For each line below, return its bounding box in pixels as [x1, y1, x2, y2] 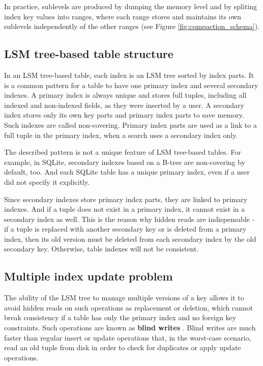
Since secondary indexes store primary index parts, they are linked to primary [4, 193, 248, 204]
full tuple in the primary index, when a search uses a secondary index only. [4, 129, 238, 140]
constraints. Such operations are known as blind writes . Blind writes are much [4, 322, 256, 333]
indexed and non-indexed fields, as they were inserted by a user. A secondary [4, 99, 244, 110]
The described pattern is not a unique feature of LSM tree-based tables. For [4, 147, 241, 157]
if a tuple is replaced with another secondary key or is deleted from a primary [4, 223, 247, 234]
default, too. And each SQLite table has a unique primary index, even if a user [4, 166, 250, 177]
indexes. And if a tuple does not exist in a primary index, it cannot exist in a [4, 204, 245, 214]
